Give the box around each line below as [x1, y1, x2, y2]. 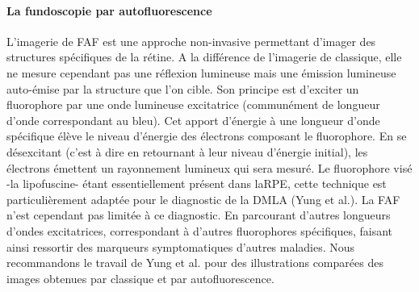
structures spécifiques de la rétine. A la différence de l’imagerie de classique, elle [6, 48, 402, 65]
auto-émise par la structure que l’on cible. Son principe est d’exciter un [6, 80, 359, 97]
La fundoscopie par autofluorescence [6, 2, 212, 19]
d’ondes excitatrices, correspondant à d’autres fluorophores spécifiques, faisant [6, 222, 393, 239]
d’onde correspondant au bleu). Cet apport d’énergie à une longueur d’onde [6, 111, 380, 128]
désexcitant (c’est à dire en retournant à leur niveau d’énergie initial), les [6, 143, 368, 160]
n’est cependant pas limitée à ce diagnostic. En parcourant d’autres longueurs [6, 206, 391, 223]
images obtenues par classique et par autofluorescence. [6, 269, 274, 286]
